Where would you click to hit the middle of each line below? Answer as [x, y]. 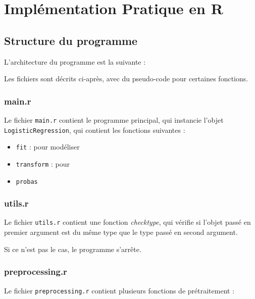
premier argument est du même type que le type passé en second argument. [121, 232]
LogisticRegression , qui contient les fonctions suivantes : [95, 130]
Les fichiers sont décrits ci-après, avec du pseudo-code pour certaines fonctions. [126, 79]
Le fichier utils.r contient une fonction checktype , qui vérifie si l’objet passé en [127, 222]
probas [27, 182]
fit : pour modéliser [48, 147]
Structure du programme [71, 40]
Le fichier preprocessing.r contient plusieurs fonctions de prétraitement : [119, 290]
